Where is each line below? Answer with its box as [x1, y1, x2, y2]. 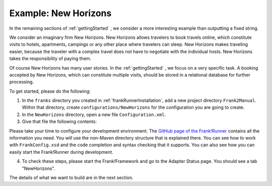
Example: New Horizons [9, 8, 112, 19]
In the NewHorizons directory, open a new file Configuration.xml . [22, 111, 166, 117]
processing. [9, 79, 34, 85]
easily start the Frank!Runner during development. [9, 149, 113, 155]
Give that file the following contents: [22, 118, 97, 125]
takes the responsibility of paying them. [9, 55, 92, 61]
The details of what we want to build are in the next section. [9, 174, 133, 180]
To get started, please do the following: [9, 88, 91, 94]
